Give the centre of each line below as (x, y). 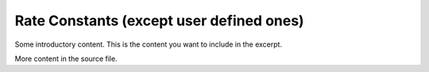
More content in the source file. (66, 59)
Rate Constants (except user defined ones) (160, 21)
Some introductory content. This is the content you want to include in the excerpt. (148, 44)
